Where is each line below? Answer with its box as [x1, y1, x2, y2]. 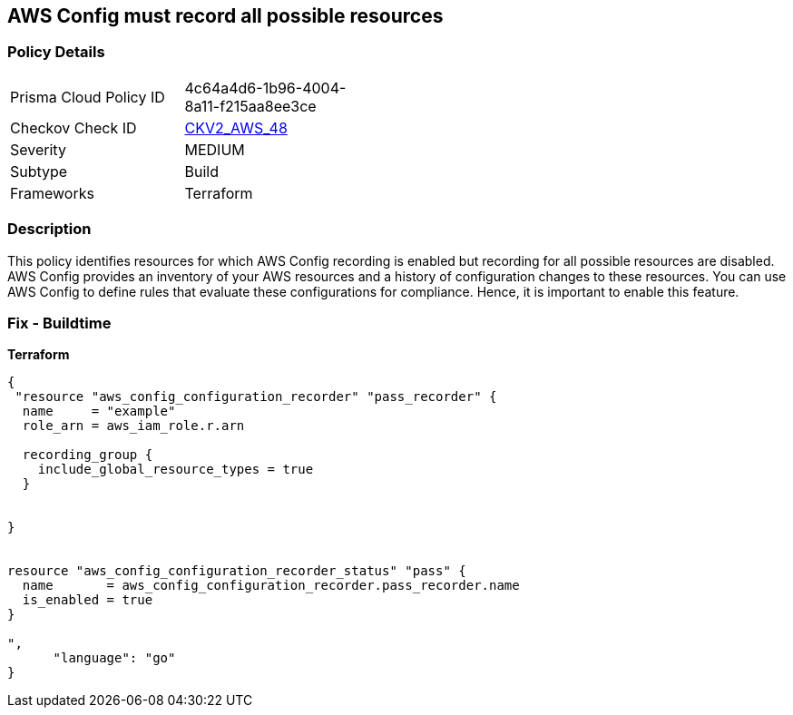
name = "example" [22, 404, 176, 419]
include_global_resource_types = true [37, 462, 314, 477]
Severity [10, 140, 66, 159]
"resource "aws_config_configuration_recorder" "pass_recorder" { [15, 389, 497, 405]
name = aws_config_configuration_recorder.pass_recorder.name [22, 578, 520, 593]
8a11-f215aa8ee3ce [184, 96, 317, 115]
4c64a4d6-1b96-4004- [184, 78, 347, 97]
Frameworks [10, 183, 94, 202]
